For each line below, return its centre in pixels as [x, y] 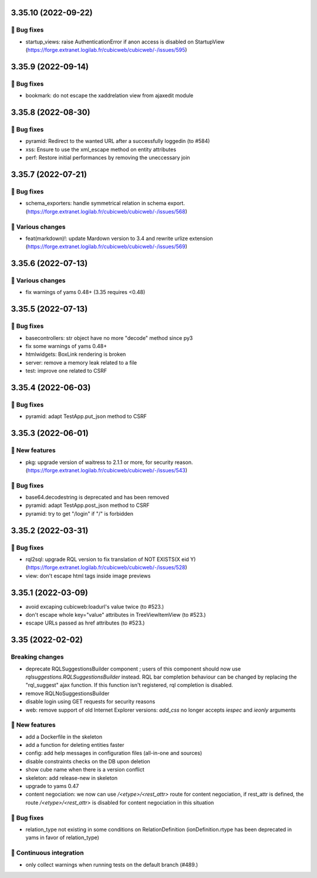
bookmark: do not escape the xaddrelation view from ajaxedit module [109, 96]
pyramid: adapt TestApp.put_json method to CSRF [86, 416]
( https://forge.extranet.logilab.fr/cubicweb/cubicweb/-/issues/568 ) [107, 211]
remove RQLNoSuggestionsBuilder [68, 693]
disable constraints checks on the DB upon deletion [88, 761]
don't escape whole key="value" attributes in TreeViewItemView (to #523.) [116, 615]
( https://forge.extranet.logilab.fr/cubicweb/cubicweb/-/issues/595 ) [106, 50]
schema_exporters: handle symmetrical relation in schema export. [105, 203]
